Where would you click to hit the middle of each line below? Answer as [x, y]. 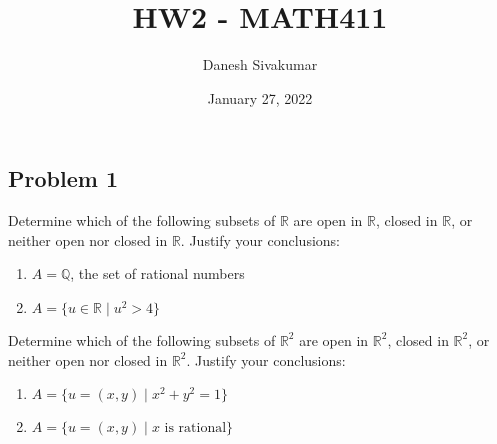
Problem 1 [63, 178]
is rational [195, 428]
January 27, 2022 [260, 97]
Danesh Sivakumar [260, 64]
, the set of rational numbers [157, 273]
